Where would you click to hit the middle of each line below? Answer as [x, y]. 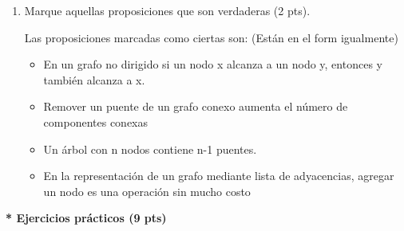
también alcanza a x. [94, 79]
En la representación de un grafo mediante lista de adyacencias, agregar [219, 176]
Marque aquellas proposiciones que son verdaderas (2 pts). [167, 10]
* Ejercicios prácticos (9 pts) [86, 218]
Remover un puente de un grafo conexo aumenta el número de [196, 106]
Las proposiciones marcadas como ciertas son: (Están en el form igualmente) [211, 37]
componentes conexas [96, 121]
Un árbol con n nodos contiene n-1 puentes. [150, 149]
